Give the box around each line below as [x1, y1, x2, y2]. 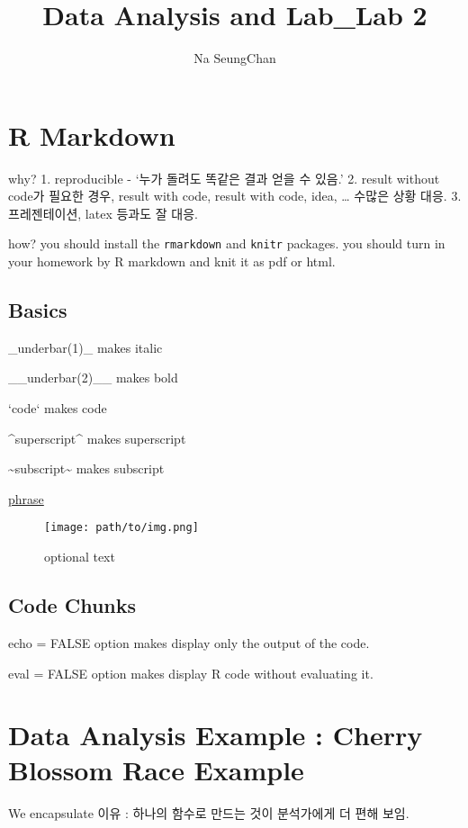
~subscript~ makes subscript [8, 459, 165, 478]
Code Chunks [8, 591, 137, 619]
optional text [44, 547, 115, 566]
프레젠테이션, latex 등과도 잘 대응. [8, 203, 198, 222]
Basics [8, 296, 67, 324]
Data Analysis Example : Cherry [8, 716, 423, 753]
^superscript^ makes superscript [8, 428, 186, 447]
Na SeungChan [193, 49, 276, 67]
